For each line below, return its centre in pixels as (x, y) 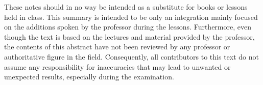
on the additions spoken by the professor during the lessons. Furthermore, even (128, 27)
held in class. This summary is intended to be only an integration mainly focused (131, 17)
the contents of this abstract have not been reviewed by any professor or (117, 47)
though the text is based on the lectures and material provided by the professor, (129, 36)
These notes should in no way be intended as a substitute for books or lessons (126, 7)
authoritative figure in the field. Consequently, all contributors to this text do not (131, 56)
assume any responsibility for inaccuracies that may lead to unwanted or (117, 66)
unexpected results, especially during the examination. (89, 77)
